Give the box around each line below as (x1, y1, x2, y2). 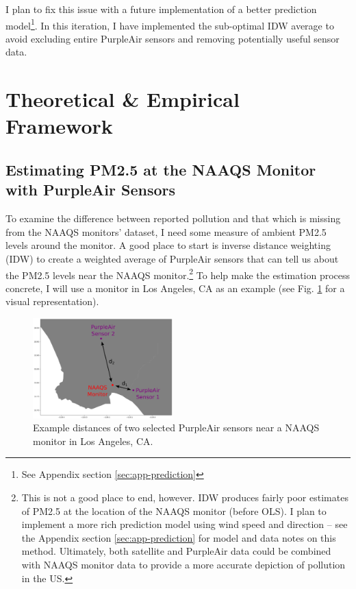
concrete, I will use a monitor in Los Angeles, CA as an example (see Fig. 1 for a (5, 280, 345, 295)
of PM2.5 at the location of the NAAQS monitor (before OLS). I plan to (21, 503, 327, 518)
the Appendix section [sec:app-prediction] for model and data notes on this (21, 530, 336, 544)
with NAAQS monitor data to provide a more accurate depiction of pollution (21, 557, 346, 572)
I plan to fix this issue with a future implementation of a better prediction (5, 2, 317, 16)
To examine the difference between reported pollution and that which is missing (5, 211, 341, 226)
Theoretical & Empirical (5, 85, 240, 113)
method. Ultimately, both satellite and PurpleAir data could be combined (21, 544, 331, 558)
